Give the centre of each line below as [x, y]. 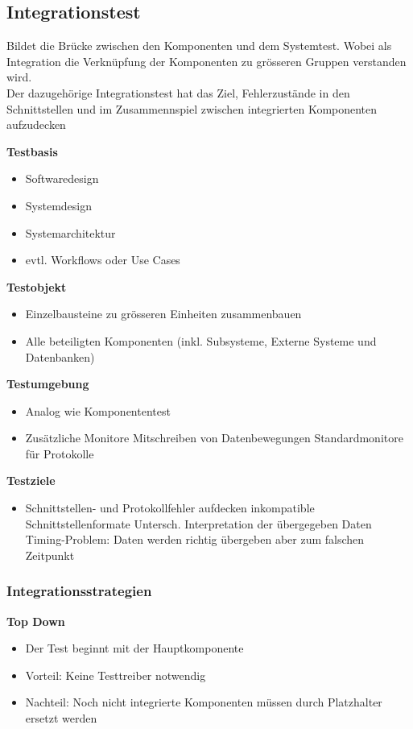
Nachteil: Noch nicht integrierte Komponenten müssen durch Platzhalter [204, 702]
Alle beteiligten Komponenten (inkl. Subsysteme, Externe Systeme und [201, 340]
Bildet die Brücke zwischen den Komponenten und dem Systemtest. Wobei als [199, 46]
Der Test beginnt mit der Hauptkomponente [134, 648]
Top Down [36, 621]
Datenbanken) [60, 356]
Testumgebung [48, 384]
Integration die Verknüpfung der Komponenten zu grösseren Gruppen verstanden [206, 61]
